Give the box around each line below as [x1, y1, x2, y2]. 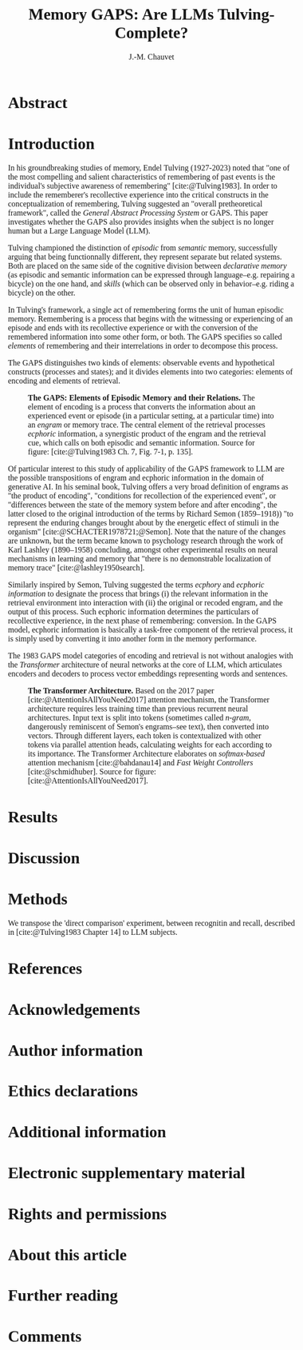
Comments [8, 1327, 82, 1346]
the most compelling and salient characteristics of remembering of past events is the [8, 172, 275, 182]
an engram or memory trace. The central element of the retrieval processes [28, 420, 266, 429]
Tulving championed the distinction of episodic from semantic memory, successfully [8, 243, 278, 253]
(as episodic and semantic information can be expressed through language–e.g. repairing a [8, 270, 295, 280]
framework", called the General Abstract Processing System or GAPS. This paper [8, 208, 269, 218]
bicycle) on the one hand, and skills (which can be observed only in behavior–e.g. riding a [8, 279, 295, 289]
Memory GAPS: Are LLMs [28, 4, 214, 23]
